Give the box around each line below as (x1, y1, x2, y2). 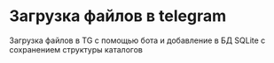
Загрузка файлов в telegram (9, 6, 227, 26)
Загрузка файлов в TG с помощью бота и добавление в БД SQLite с (9, 35, 266, 45)
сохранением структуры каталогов (9, 44, 144, 54)
